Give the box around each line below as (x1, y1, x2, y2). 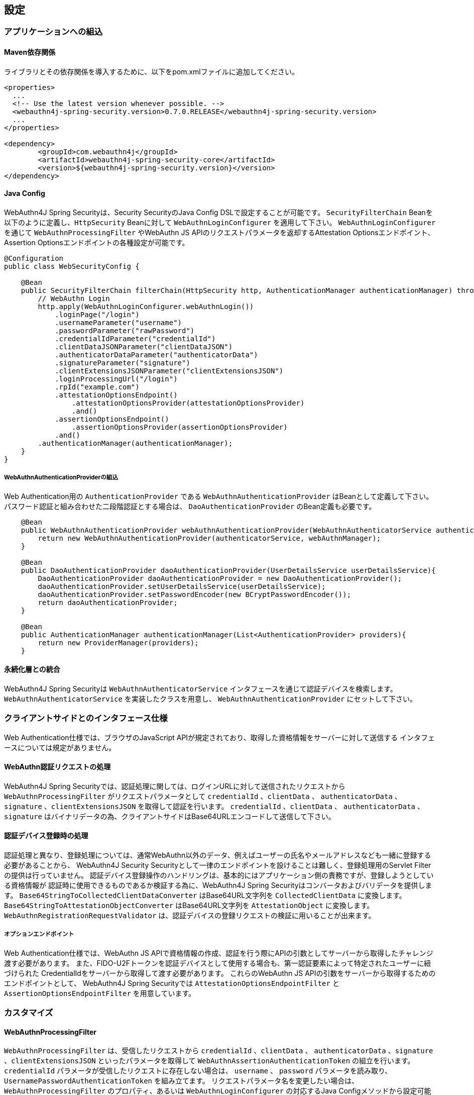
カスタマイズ (4, 1008, 53, 1018)
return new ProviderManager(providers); (38, 638, 199, 647)
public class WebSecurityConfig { (4, 262, 140, 270)
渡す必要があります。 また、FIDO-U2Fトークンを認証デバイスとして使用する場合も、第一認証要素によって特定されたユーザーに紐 (4, 958, 431, 967)
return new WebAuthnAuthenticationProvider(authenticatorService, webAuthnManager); (38, 534, 381, 542)
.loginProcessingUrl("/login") (55, 374, 178, 383)
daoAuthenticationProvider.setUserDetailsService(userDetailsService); (38, 582, 326, 590)
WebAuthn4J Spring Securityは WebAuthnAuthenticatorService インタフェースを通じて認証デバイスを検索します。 (4, 684, 397, 693)
